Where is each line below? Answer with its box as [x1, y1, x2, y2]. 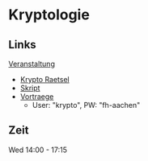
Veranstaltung [8, 59, 55, 68]
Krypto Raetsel [19, 75, 70, 84]
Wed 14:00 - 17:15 [8, 145, 67, 155]
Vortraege [19, 92, 54, 101]
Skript [19, 83, 40, 93]
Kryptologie [8, 6, 91, 24]
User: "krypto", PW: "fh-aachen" [32, 101, 141, 109]
